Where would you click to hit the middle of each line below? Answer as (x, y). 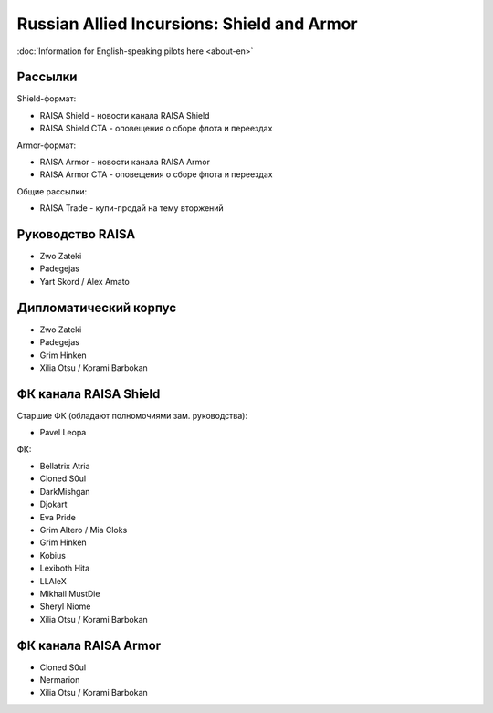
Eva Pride (58, 517)
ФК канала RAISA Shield (89, 394)
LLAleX (53, 581)
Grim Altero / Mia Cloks (84, 530)
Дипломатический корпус (97, 307)
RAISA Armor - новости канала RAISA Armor (125, 162)
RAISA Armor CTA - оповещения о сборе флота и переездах (156, 174)
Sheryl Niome (65, 606)
